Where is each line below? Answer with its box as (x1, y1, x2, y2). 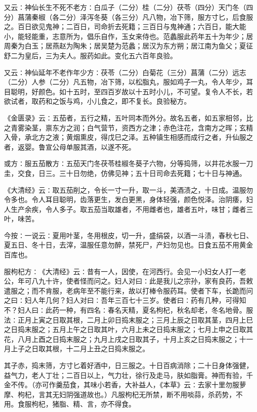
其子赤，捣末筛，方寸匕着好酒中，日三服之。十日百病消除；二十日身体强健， (4, 360, 253, 370)
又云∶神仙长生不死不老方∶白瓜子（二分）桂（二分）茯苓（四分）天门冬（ (4, 2, 246, 12)
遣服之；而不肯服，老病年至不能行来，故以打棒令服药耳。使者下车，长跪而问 (4, 285, 253, 295)
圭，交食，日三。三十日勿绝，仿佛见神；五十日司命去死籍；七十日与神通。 (4, 167, 246, 178)
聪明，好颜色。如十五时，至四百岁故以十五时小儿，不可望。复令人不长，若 (10, 86, 253, 96)
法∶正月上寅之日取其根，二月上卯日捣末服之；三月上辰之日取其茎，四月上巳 (4, 314, 253, 325)
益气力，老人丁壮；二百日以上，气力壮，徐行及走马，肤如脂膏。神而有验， (4, 370, 246, 380)
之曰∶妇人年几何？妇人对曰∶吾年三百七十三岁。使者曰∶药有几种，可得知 (4, 295, 246, 305)
